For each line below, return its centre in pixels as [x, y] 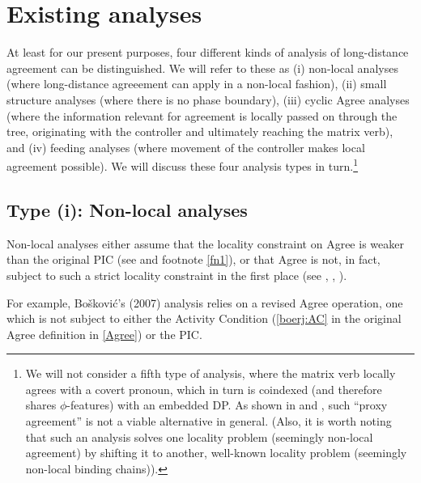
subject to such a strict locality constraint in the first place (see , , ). [177, 275]
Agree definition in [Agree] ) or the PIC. [104, 334]
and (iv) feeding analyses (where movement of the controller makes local [186, 147]
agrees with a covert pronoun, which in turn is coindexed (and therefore [204, 389]
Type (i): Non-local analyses [127, 209]
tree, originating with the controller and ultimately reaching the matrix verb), [200, 131]
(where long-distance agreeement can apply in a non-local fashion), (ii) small [197, 84]
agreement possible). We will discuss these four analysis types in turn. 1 [183, 165]
